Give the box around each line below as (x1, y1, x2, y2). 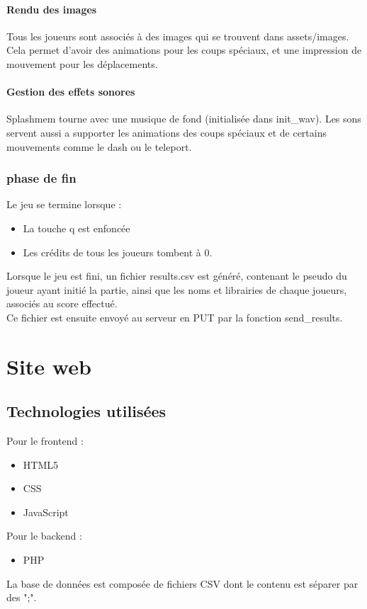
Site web (6, 351, 91, 380)
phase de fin (6, 169, 77, 187)
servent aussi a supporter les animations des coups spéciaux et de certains (6, 125, 327, 140)
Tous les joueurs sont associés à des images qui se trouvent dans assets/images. (6, 28, 349, 43)
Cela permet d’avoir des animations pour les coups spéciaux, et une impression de (6, 42, 362, 57)
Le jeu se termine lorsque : (6, 197, 122, 212)
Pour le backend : (6, 528, 82, 543)
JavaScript (23, 504, 69, 519)
